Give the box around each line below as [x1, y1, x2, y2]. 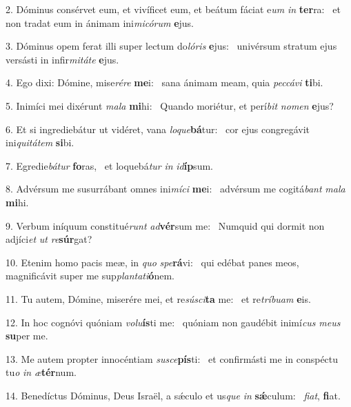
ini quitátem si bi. [6, 135, 74, 150]
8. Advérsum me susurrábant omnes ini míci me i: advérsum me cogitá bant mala [6, 181, 345, 196]
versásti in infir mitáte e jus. [6, 52, 119, 66]
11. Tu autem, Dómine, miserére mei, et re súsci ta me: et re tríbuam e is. [6, 291, 311, 306]
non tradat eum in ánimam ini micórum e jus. [6, 15, 194, 30]
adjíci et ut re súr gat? [6, 232, 92, 246]
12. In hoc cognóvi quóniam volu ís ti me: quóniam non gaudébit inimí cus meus [6, 315, 341, 329]
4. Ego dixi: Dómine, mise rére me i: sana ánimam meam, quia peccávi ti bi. [6, 75, 323, 90]
